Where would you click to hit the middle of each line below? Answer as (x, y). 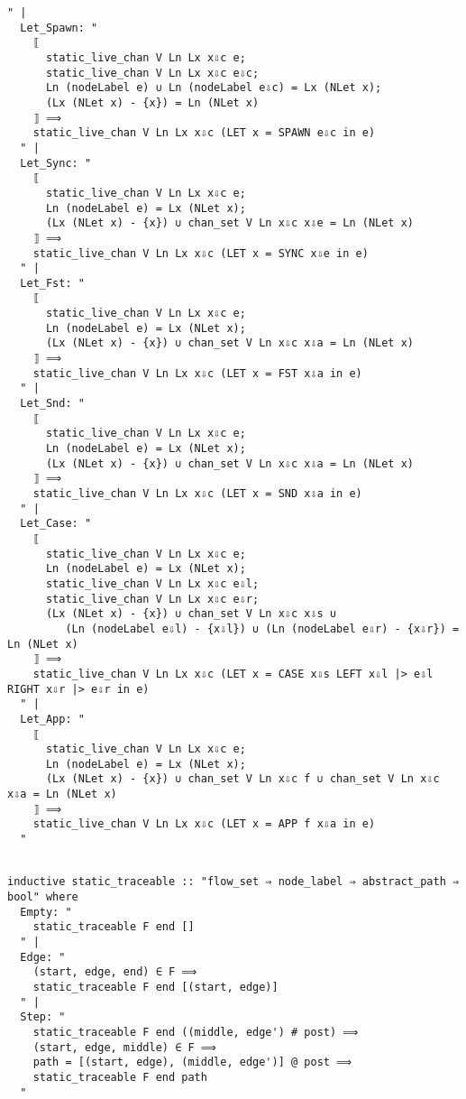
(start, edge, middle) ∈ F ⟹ (124, 1047)
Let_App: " (52, 719)
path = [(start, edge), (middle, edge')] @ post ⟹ (192, 1062)
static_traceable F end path (120, 1077)
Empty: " (46, 912)
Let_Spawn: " (59, 28)
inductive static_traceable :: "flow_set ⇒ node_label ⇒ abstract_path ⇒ (233, 882)
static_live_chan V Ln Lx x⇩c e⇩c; (152, 73)
